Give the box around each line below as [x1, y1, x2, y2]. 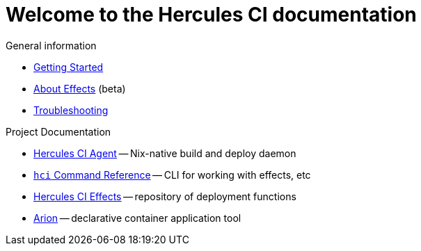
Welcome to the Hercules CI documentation [6, 3, 417, 26]
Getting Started [33, 60, 104, 73]
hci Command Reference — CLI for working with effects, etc [33, 168, 311, 181]
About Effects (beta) [33, 82, 126, 95]
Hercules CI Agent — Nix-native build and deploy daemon [33, 147, 296, 159]
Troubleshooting [33, 104, 109, 116]
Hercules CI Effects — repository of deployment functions [33, 190, 296, 202]
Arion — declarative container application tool [33, 211, 241, 224]
